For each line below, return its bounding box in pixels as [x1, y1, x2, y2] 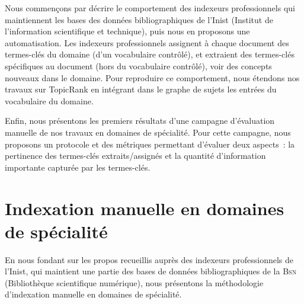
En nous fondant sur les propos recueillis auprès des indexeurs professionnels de [5, 253, 294, 265]
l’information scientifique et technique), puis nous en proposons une [5, 25, 250, 37]
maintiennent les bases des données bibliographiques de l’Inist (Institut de [5, 13, 273, 25]
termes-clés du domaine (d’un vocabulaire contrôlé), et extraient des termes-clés [5, 48, 295, 60]
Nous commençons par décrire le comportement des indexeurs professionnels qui [5, 2, 295, 14]
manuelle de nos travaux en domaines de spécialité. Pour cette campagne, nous [5, 126, 291, 138]
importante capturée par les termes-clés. [5, 161, 151, 173]
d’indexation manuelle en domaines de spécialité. [5, 288, 182, 300]
